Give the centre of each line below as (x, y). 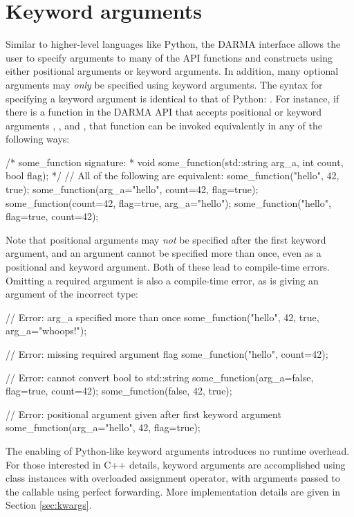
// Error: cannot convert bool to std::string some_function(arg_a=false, (160, 377)
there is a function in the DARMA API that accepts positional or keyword (164, 112)
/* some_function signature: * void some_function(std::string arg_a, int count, (175, 162)
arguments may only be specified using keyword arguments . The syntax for (164, 84)
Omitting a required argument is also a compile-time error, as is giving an (162, 280)
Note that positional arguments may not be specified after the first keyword (166, 239)
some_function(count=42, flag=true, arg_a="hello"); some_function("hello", (168, 202)
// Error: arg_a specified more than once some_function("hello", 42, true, (162, 317)
